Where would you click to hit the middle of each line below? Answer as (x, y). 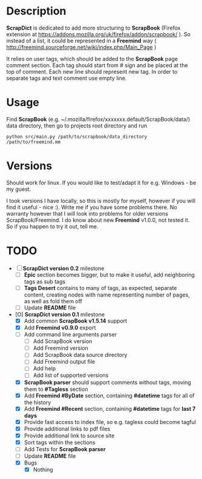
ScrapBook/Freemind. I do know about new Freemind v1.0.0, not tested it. (98, 220)
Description (36, 11)
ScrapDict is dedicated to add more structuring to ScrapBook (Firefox (93, 28)
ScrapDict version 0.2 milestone (64, 268)
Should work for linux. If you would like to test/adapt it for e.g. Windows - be (101, 182)
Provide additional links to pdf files (67, 429)
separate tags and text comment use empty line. (67, 78)
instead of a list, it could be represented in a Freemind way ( (81, 40)
